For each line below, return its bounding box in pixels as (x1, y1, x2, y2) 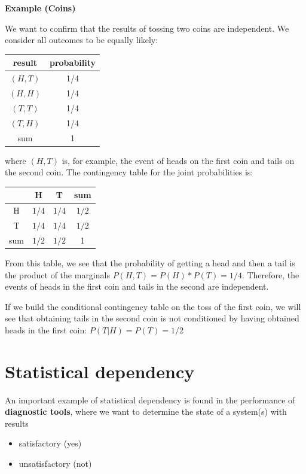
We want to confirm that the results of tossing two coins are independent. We (5, 22, 289, 34)
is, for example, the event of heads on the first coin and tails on (62, 154, 295, 166)
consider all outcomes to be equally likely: (5, 34, 158, 46)
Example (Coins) (5, 2, 76, 14)
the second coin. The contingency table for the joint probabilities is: (5, 166, 253, 178)
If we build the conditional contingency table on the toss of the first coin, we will (5, 300, 301, 312)
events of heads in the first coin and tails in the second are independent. (5, 280, 269, 293)
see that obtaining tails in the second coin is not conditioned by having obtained (5, 312, 299, 324)
